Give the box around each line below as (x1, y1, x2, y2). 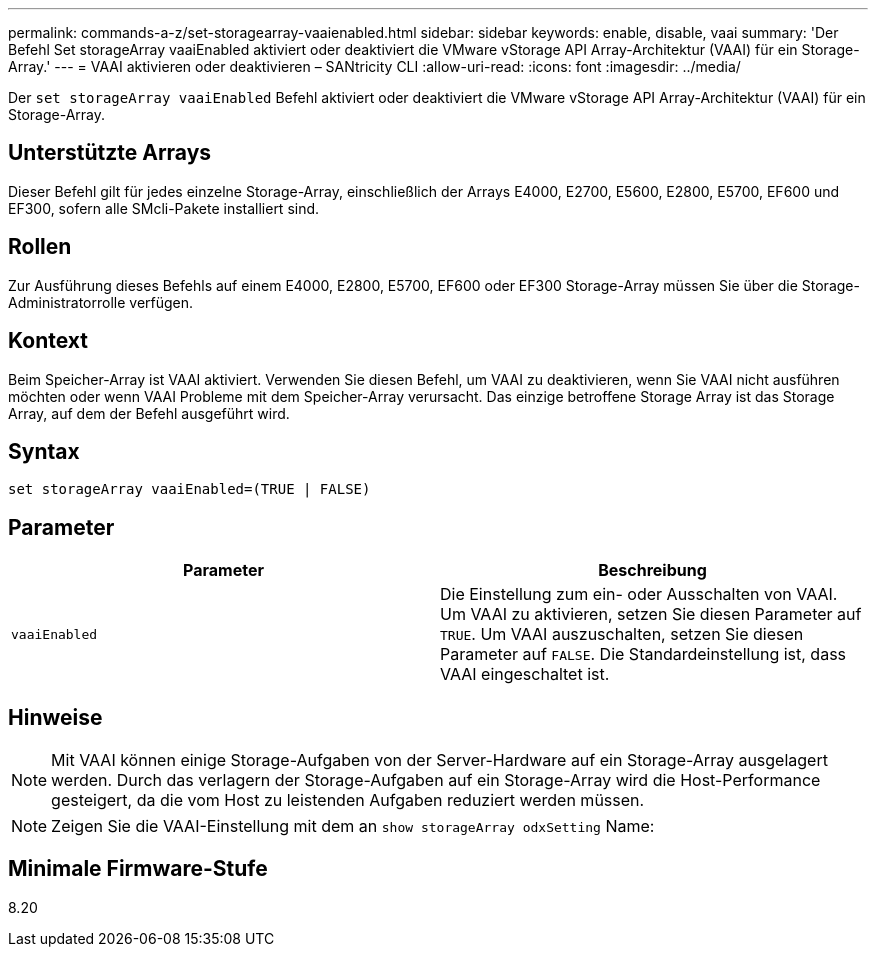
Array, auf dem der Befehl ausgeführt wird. (8, 404, 290, 422)
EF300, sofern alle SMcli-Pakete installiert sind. (8, 199, 320, 217)
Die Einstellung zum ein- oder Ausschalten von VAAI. (440, 584, 838, 605)
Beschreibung (598, 560, 707, 581)
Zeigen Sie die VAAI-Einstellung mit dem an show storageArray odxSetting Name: (51, 816, 655, 837)
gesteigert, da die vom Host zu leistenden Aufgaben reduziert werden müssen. (51, 790, 645, 811)
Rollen (8, 234, 72, 260)
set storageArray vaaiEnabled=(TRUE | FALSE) (8, 481, 371, 498)
